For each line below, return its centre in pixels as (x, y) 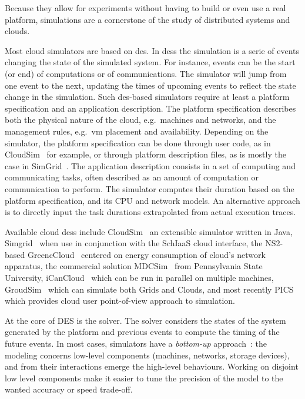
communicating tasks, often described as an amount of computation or (132, 177)
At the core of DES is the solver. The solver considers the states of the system (145, 320)
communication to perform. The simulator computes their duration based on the (150, 188)
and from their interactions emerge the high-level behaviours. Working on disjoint (152, 366)
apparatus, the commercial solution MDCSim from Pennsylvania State (134, 266)
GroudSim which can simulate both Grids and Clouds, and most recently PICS (149, 289)
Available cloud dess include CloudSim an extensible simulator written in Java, (149, 231)
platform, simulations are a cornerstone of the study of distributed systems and (148, 19)
